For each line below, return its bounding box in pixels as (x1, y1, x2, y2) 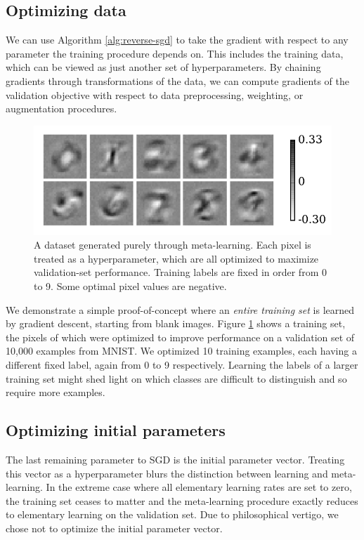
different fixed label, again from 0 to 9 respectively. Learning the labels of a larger (6, 357, 358, 371)
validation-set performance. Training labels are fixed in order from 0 (34, 265, 327, 279)
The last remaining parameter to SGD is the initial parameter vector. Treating (6, 452, 345, 466)
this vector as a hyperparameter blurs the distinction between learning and (6, 466, 328, 480)
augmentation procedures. (6, 101, 117, 116)
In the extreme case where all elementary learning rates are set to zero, (46, 480, 352, 494)
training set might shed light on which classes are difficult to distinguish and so (6, 371, 347, 386)
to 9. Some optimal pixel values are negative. (34, 278, 227, 293)
